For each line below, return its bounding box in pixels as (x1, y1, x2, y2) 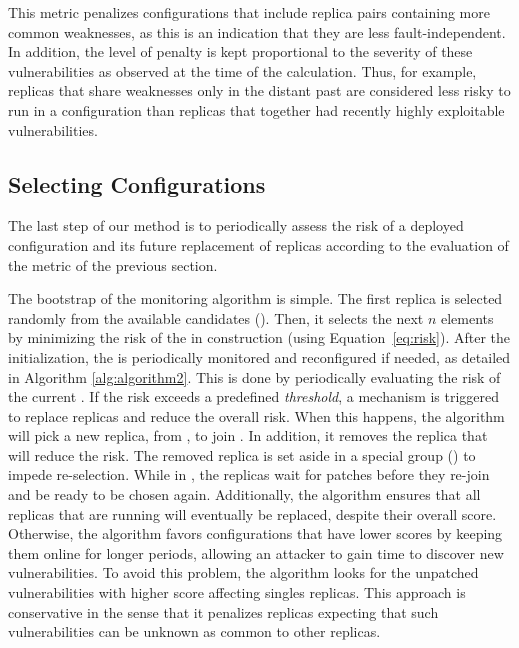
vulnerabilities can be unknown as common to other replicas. (8, 621, 381, 642)
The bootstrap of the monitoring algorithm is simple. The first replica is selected (8, 288, 503, 309)
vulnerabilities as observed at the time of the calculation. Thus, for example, (8, 60, 477, 81)
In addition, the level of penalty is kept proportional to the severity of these (8, 41, 473, 62)
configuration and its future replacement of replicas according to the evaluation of (8, 234, 509, 255)
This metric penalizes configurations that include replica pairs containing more (8, 2, 490, 22)
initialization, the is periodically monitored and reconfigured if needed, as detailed (8, 346, 511, 367)
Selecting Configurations (8, 168, 266, 199)
